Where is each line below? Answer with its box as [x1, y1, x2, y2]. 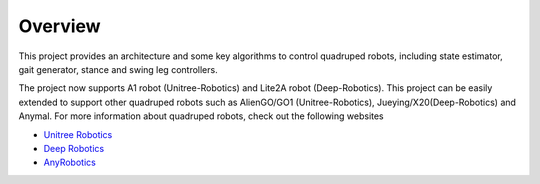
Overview [18, 15, 101, 37]
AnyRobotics [43, 156, 97, 169]
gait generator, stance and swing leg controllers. [18, 63, 219, 75]
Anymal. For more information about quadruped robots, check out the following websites [18, 110, 384, 122]
